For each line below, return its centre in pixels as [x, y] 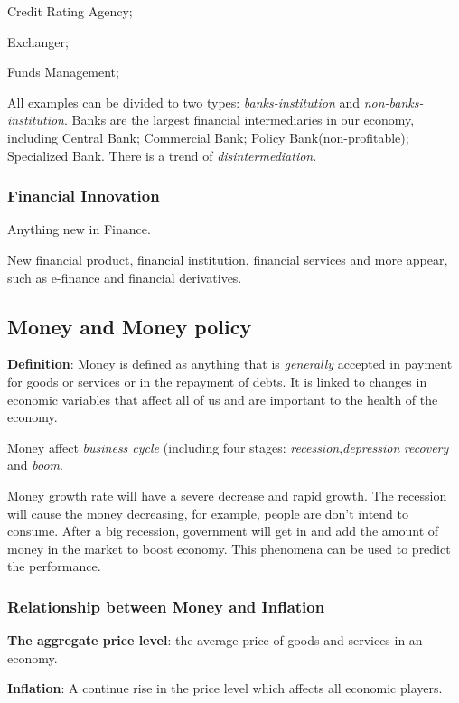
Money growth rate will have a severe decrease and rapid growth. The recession [227, 495]
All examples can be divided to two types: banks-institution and [183, 102]
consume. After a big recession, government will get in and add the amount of [223, 531]
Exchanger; [38, 41]
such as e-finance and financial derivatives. [125, 277]
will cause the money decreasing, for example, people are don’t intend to [208, 513]
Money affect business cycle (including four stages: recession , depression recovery [228, 447]
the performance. [54, 566]
